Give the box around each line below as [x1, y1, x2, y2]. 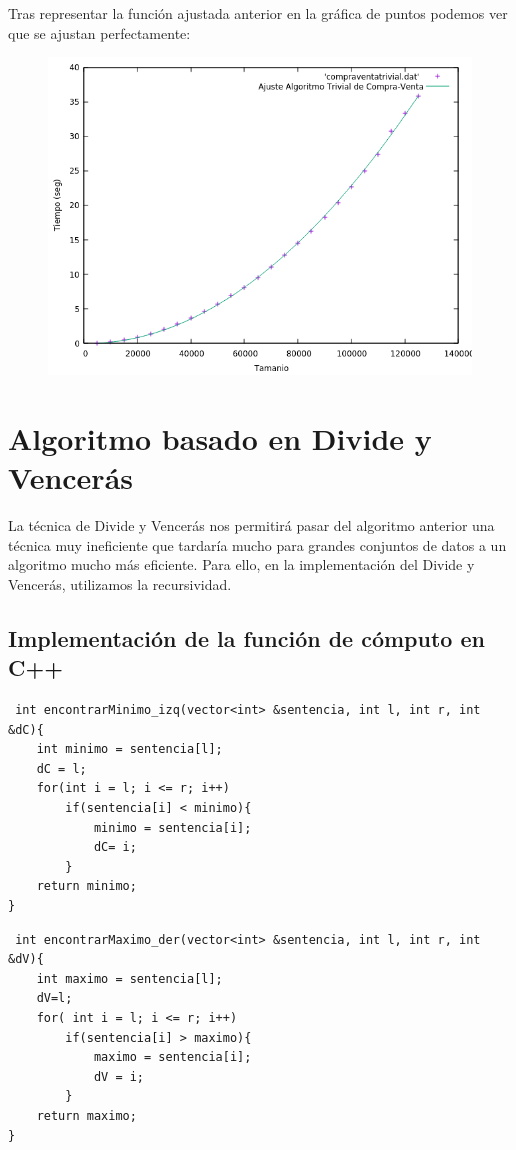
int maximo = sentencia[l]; [36, 971, 223, 986]
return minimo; [36, 879, 137, 894]
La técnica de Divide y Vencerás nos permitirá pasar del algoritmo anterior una [8, 515, 495, 536]
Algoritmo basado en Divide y [8, 417, 432, 458]
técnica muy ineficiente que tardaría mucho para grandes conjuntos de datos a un [8, 534, 507, 555]
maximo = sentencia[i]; [93, 1050, 252, 1065]
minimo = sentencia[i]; [93, 820, 252, 835]
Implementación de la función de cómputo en [8, 622, 485, 653]
